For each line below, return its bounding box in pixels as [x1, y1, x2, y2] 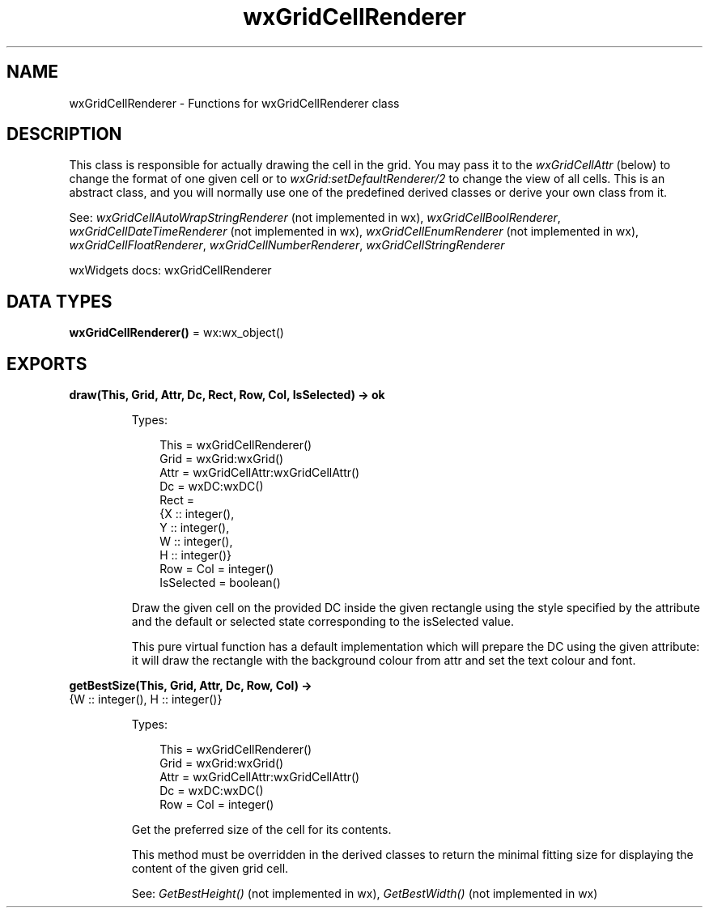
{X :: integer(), [159, 507, 235, 521]
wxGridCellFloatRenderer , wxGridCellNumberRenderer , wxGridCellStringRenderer [69, 238, 505, 253]
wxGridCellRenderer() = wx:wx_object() [69, 325, 284, 340]
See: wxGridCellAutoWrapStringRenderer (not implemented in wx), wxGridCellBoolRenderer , [69, 210, 561, 225]
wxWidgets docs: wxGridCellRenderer [69, 263, 272, 278]
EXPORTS [6, 353, 87, 374]
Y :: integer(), [159, 521, 230, 535]
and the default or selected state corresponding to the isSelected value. [131, 614, 514, 629]
